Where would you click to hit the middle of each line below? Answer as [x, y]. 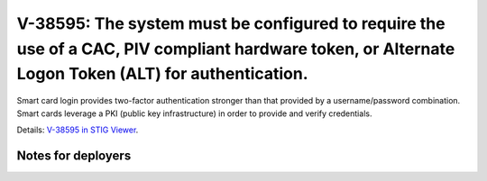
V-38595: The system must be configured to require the [231, 23]
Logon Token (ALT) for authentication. [162, 74]
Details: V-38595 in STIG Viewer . [78, 130]
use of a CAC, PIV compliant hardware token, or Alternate [236, 49]
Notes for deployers [74, 155]
